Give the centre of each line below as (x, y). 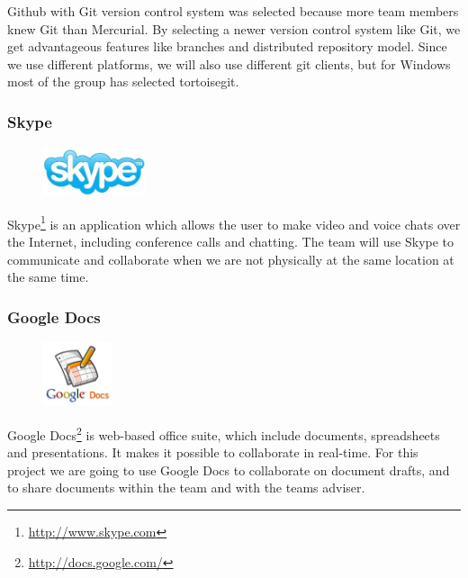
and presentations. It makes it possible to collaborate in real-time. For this (213, 452)
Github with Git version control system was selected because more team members (233, 11)
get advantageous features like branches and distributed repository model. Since (227, 46)
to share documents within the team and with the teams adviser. (186, 488)
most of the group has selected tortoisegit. (123, 81)
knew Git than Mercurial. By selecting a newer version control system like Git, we (234, 28)
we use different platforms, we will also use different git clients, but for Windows (229, 63)
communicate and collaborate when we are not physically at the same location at (231, 259)
